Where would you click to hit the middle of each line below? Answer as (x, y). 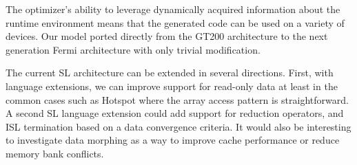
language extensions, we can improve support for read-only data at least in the (172, 86)
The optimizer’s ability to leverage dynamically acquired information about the (173, 9)
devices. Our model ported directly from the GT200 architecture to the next (167, 36)
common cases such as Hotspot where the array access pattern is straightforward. (177, 99)
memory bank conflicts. (55, 153)
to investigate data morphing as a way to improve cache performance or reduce (173, 140)
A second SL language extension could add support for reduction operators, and (175, 113)
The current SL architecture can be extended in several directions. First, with (170, 73)
